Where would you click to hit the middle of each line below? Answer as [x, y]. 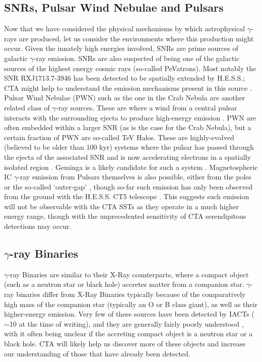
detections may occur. [38, 226]
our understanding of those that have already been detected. [97, 353]
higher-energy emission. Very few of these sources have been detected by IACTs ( [129, 314]
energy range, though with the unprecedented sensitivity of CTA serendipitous [125, 216]
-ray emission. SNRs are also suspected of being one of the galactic [137, 58]
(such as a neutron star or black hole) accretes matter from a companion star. [124, 284]
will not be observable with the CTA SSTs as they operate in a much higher [121, 206]
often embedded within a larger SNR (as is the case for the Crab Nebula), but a [128, 127]
